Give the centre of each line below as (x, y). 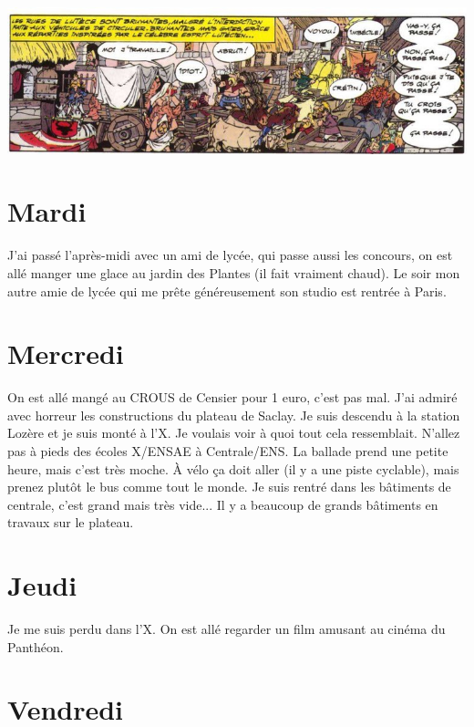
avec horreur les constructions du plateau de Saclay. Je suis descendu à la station (234, 415)
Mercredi (66, 353)
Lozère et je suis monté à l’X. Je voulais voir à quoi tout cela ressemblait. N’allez (234, 433)
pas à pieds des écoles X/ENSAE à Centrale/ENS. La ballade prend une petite (228, 451)
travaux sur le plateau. (71, 522)
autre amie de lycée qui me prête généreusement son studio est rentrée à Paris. (227, 291)
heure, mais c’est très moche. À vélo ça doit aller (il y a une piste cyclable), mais (233, 468)
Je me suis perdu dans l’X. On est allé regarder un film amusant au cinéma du (227, 629)
